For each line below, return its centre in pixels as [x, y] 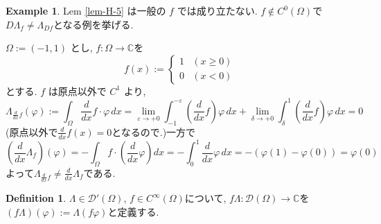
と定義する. [133, 211]
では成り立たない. [217, 10]
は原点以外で [77, 91]
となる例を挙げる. [94, 24]
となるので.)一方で [154, 131]
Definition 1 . [36, 198]
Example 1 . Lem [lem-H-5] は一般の [86, 10]
